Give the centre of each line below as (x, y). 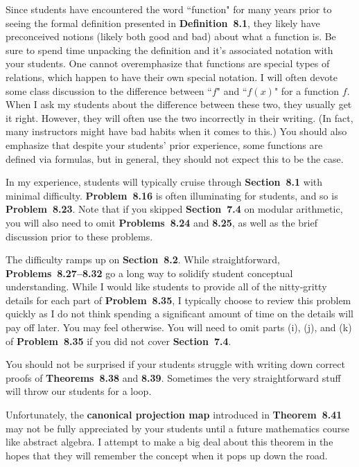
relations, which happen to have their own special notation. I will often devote (172, 77)
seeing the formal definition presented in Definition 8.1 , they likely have (163, 23)
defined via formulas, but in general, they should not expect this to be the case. (175, 158)
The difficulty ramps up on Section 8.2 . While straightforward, (143, 259)
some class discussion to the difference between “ (109, 90)
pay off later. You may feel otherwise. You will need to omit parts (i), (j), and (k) (179, 327)
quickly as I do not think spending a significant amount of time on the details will (179, 314)
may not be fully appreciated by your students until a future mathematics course (177, 428)
